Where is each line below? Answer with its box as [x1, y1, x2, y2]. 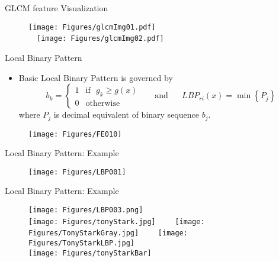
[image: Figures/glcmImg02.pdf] [37, 34, 164, 43]
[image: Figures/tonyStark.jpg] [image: [28, 217, 205, 226]
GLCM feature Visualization [5, 2, 108, 14]
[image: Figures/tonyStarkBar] [28, 248, 152, 257]
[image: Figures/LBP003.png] [28, 206, 143, 215]
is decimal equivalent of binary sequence [53, 108, 199, 121]
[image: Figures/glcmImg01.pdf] [28, 22, 156, 31]
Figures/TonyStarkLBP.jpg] [28, 239, 134, 248]
